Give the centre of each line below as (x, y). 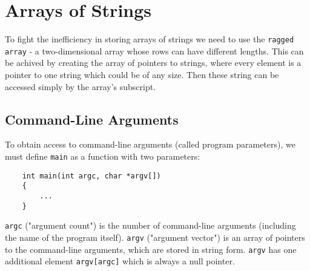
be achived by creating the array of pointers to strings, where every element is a (153, 63)
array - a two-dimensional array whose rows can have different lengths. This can (154, 51)
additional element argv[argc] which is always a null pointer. (120, 261)
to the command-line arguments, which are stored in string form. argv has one (151, 249)
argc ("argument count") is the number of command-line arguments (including (150, 225)
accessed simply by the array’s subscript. (81, 86)
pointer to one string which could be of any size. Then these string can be (142, 75)
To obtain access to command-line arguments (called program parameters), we (150, 144)
